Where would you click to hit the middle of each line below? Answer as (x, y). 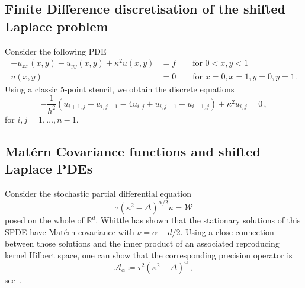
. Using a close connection (227, 231)
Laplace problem (57, 26)
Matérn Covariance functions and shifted (133, 151)
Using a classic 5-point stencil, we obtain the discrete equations (120, 89)
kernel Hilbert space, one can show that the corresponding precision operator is (149, 255)
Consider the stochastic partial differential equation (98, 193)
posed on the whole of (44, 220)
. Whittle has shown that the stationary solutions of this (198, 220)
